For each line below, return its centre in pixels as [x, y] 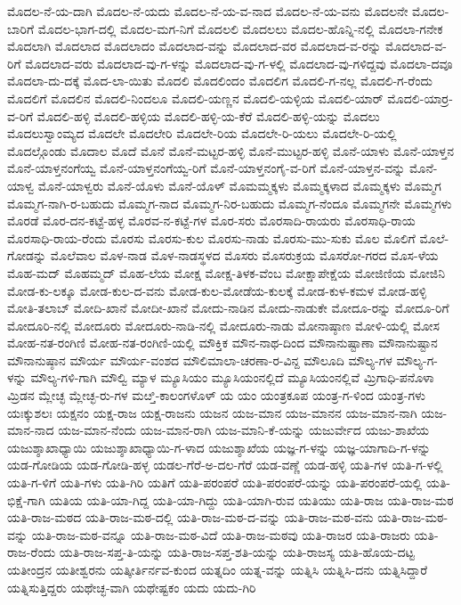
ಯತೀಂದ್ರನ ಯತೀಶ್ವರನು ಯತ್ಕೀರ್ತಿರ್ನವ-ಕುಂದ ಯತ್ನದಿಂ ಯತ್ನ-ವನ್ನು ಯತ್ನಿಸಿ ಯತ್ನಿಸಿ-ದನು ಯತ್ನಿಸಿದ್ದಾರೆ [218, 569]
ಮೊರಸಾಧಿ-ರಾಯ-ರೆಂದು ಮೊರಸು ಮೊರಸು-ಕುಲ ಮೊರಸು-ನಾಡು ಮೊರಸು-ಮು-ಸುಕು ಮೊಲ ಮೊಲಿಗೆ [211, 237]
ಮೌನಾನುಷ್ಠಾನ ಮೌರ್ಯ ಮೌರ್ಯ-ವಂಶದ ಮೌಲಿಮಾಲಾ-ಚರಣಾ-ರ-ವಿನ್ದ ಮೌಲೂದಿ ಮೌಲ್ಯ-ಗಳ [200, 360]
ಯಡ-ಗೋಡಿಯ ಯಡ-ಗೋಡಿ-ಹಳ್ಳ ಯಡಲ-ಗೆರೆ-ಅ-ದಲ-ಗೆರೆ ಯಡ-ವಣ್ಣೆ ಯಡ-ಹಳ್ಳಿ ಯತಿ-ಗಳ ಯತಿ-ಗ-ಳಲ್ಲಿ [225, 465]
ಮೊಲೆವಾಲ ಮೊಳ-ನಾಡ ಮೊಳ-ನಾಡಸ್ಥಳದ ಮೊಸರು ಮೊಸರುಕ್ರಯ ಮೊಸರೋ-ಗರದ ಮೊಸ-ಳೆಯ [244, 255]
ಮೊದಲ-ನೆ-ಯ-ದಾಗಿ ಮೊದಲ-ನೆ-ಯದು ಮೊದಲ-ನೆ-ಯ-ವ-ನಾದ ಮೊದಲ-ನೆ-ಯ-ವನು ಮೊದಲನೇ [208, 11]
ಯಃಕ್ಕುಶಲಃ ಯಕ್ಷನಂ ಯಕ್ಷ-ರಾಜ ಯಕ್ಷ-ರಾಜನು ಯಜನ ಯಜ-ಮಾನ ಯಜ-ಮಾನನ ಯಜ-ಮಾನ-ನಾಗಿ [212, 412]
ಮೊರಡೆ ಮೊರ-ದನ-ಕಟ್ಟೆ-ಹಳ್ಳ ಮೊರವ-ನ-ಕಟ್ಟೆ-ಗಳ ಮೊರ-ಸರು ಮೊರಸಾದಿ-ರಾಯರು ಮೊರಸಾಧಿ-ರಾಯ [211, 221]
